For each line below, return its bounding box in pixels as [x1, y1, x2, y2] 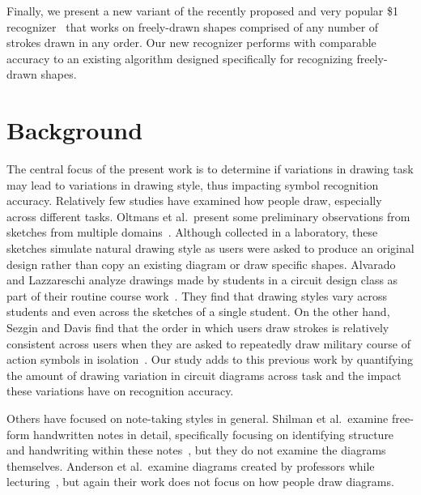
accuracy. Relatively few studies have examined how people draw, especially [6, 192, 382, 209]
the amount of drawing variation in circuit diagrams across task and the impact [6, 366, 402, 383]
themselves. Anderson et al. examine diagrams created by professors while [6, 457, 375, 474]
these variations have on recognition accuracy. [6, 382, 234, 399]
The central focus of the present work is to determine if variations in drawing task [6, 160, 414, 177]
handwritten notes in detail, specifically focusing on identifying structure [33, 425, 394, 442]
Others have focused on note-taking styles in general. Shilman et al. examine [6, 410, 389, 426]
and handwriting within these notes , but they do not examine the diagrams [6, 442, 386, 459]
